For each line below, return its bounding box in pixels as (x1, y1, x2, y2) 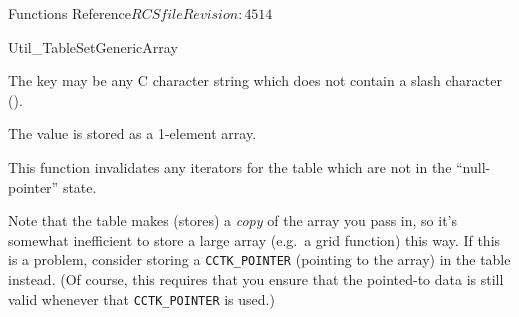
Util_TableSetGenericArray (8, 36, 178, 57)
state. (62, 176, 97, 197)
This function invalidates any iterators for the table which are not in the (8, 156, 452, 177)
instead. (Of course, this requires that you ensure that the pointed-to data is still (8, 269, 504, 289)
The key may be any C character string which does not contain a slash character (8, 70, 502, 91)
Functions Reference (8, 3, 132, 23)
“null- (456, 156, 491, 177)
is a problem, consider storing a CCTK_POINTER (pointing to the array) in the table (8, 249, 511, 270)
